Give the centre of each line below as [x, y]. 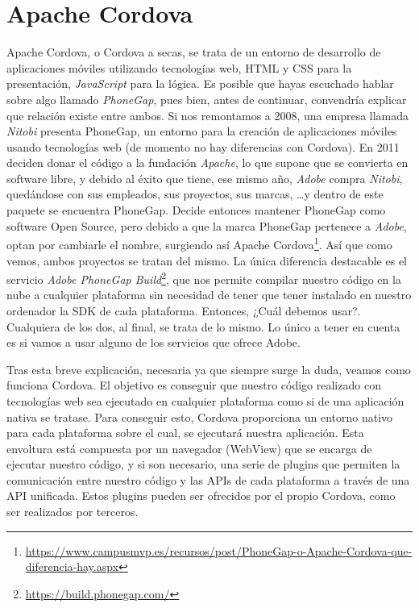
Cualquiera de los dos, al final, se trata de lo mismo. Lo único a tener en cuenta [203, 326]
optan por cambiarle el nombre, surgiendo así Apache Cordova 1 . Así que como [199, 243]
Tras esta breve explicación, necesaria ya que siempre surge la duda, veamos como [209, 369]
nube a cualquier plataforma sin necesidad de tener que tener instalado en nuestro [209, 295]
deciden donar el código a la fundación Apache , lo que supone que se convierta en [207, 162]
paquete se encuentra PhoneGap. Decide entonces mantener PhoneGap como [196, 210]
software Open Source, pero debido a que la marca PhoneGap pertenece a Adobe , [207, 225]
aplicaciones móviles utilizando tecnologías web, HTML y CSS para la [179, 67]
